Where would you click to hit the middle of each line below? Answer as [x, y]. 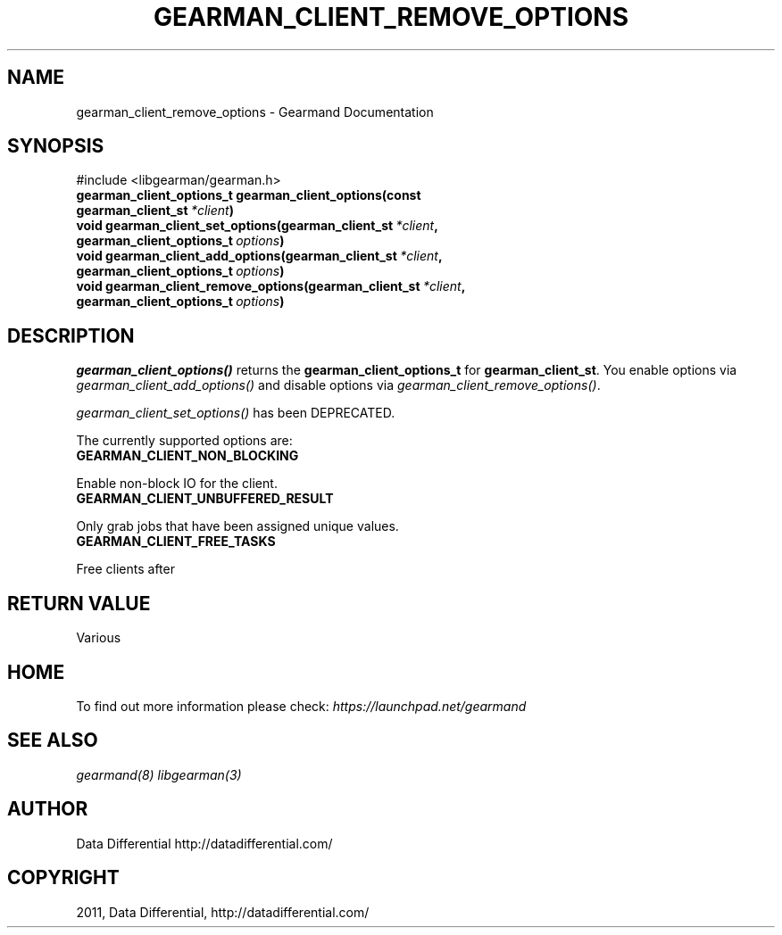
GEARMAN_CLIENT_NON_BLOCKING [187, 456]
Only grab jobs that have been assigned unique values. [237, 526]
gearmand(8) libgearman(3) [159, 774]
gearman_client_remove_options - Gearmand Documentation [255, 112]
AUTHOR [48, 809]
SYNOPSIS [56, 146]
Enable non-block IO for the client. [177, 484]
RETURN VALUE [79, 603]
